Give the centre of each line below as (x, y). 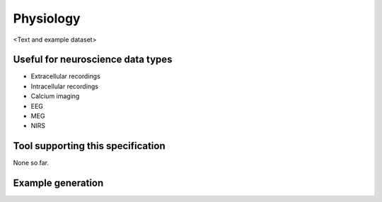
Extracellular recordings (65, 76)
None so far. (31, 163)
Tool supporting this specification (89, 146)
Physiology (47, 18)
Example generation (58, 183)
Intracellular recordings (65, 86)
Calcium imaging (55, 96)
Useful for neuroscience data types (93, 60)
